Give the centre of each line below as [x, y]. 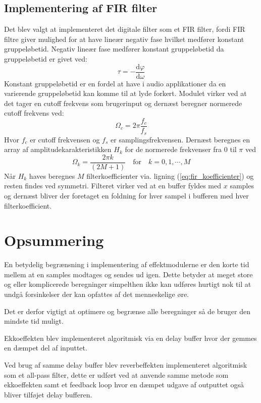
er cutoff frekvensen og [65, 139]
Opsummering [54, 240]
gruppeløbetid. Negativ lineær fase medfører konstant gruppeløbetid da [114, 49]
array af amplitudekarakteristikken [58, 149]
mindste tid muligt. [34, 321]
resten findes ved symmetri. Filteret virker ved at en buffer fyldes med [113, 186]
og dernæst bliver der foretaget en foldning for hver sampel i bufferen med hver [126, 195]
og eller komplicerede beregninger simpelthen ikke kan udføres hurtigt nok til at [128, 284]
